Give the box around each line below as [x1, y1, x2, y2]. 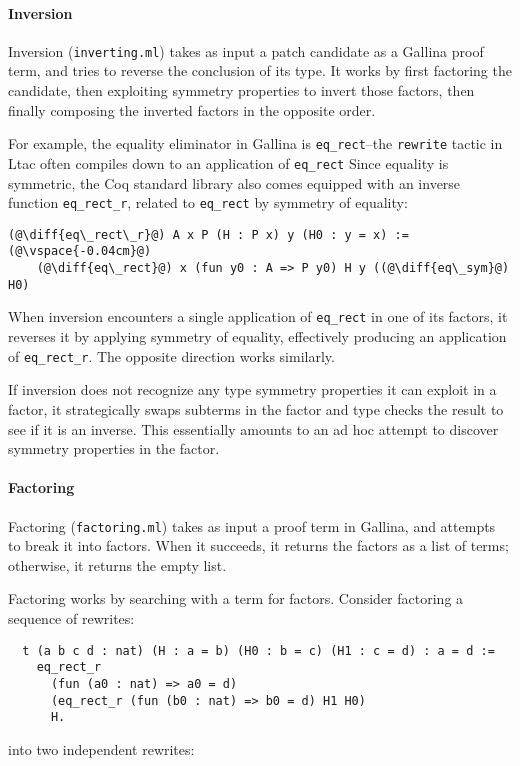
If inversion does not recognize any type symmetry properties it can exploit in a [8, 379, 497, 400]
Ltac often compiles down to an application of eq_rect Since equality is [8, 152, 449, 173]
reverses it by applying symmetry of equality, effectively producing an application [8, 326, 507, 347]
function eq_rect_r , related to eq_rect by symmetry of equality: [8, 192, 408, 213]
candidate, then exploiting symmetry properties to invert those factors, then [8, 80, 475, 101]
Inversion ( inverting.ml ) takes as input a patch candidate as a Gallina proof [8, 40, 484, 61]
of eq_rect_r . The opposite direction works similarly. [8, 345, 335, 366]
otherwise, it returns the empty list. [8, 554, 227, 575]
